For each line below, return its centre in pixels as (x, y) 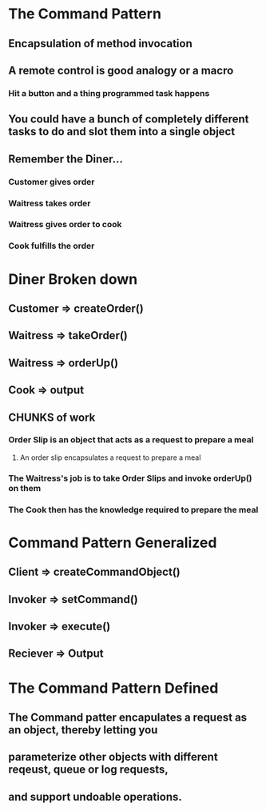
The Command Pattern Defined (113, 688)
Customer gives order (52, 182)
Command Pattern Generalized (113, 543)
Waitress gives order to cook (65, 225)
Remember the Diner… (66, 159)
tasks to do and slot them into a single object (122, 132)
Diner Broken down (73, 279)
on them (25, 488)
